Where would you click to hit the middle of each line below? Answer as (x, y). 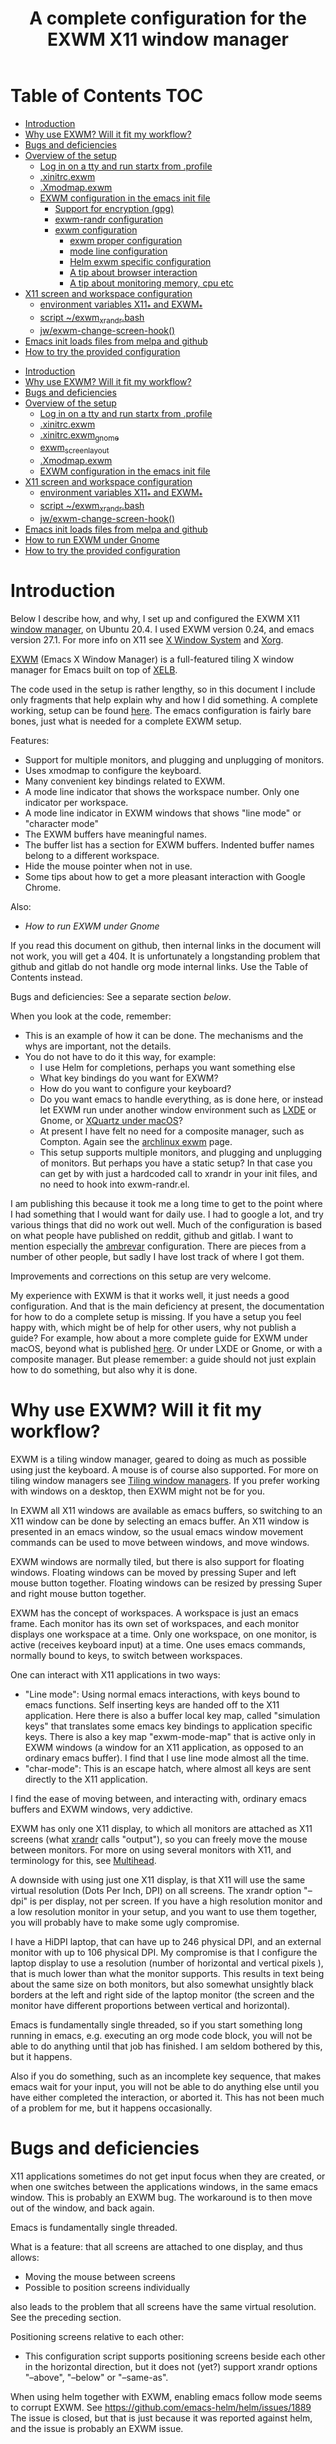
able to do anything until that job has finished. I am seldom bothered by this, (166, 2046)
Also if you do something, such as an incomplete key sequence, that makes (166, 2076)
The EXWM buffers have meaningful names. (115, 834)
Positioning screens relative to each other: (97, 2336)
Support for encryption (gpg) (114, 208)
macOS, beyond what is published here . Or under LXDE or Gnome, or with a (166, 1348)
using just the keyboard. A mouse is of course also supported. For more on (164, 1469)
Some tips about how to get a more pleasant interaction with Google (165, 876)
